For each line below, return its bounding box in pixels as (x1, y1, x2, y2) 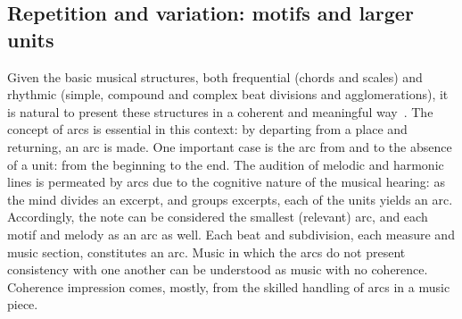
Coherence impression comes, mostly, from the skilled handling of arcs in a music (7, 277, 450, 296)
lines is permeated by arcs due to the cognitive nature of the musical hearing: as (7, 172, 445, 191)
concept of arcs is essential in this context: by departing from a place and (7, 120, 408, 139)
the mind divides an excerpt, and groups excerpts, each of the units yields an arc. (7, 189, 453, 208)
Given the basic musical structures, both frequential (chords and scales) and (7, 67, 423, 86)
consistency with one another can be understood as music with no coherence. (7, 260, 428, 279)
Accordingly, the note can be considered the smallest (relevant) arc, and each (7, 207, 428, 226)
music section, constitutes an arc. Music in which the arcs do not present (7, 242, 406, 261)
